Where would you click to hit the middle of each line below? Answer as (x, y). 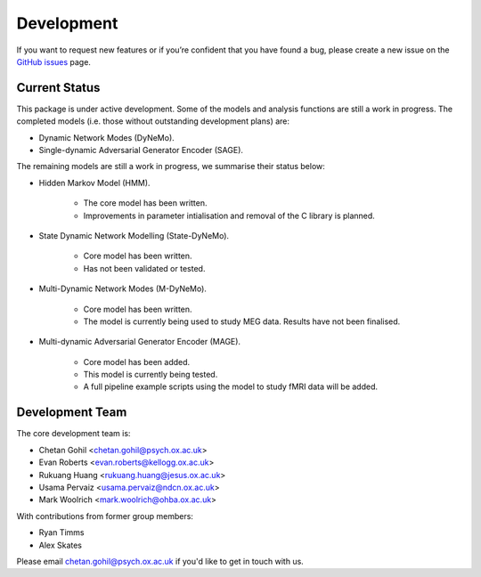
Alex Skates (60, 545)
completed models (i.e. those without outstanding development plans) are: (153, 121)
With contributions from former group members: (105, 516)
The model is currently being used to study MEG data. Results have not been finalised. (242, 321)
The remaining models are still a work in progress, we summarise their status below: (171, 167)
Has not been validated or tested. (144, 268)
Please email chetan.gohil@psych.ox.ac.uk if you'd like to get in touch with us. (160, 561)
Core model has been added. (137, 362)
